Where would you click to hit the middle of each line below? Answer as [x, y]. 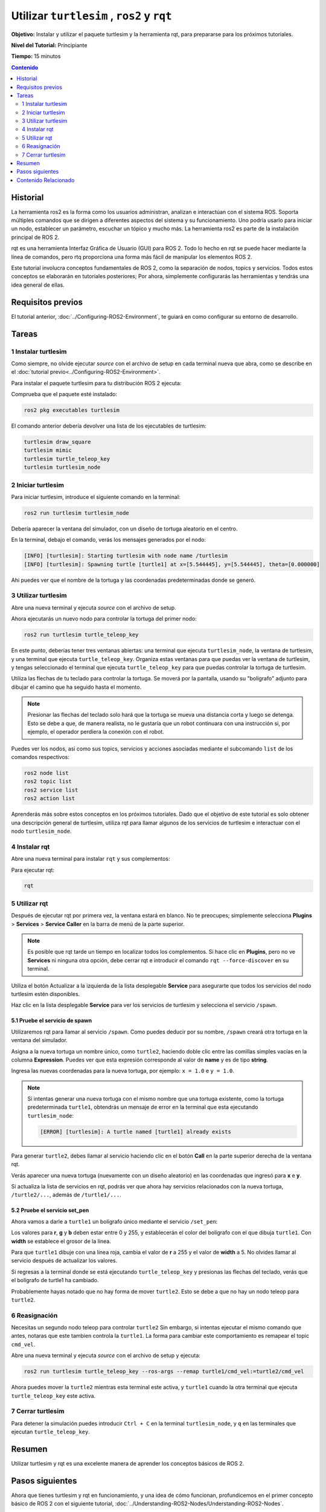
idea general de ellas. [38, 285]
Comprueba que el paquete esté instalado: [64, 394]
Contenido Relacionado [46, 180]
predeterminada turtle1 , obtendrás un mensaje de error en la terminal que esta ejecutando [143, 1107]
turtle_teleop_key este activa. [53, 1396]
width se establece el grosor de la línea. [61, 1241]
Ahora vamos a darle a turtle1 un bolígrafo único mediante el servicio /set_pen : [114, 1221]
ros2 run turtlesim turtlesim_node [76, 513]
